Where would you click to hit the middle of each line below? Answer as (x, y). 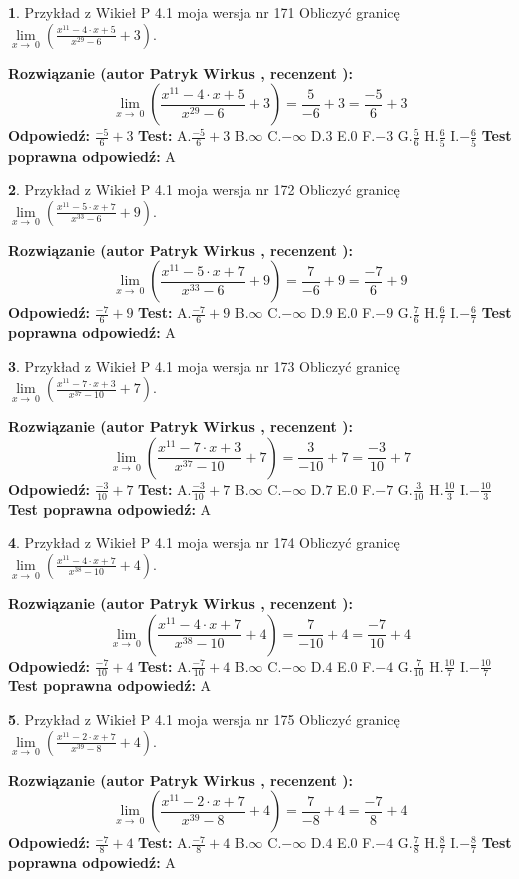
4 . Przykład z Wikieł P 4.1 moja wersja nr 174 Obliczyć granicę (204, 542)
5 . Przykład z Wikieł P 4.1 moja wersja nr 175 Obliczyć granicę (204, 718)
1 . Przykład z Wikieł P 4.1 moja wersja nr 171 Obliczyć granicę (204, 12)
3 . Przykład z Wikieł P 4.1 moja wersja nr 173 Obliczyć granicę (204, 365)
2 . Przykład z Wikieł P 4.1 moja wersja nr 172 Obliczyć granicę (204, 189)
